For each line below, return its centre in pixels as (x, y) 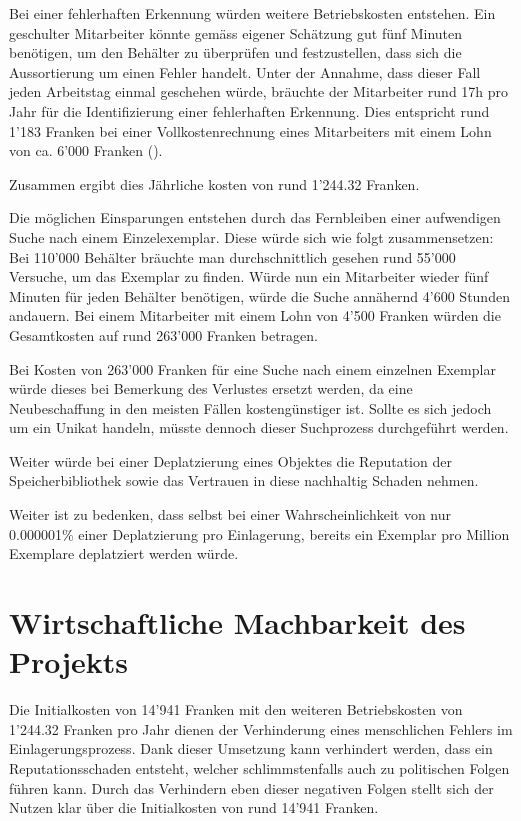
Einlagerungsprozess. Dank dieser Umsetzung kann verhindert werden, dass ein (251, 748)
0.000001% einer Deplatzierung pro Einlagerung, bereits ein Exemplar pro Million (259, 533)
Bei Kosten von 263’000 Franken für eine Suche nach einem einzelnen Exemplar (252, 368)
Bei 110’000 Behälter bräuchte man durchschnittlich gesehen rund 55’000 (232, 256)
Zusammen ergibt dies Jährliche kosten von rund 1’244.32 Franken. (214, 183)
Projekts (69, 661)
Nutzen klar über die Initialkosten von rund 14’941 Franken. (194, 807)
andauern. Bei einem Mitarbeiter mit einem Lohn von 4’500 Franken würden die (255, 315)
